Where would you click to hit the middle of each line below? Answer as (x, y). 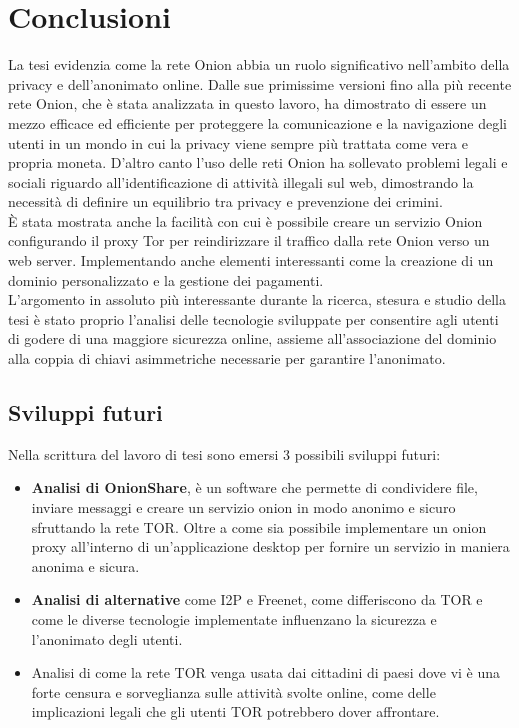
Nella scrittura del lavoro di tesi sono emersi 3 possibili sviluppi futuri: (224, 453)
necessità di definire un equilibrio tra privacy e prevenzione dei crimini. (225, 201)
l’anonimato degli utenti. (107, 638)
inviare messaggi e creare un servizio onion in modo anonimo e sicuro (243, 507)
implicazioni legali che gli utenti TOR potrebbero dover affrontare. (235, 711)
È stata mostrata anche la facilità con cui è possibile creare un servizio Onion (245, 220)
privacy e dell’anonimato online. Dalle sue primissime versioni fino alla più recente (260, 83)
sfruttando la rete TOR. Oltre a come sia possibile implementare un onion (259, 526)
